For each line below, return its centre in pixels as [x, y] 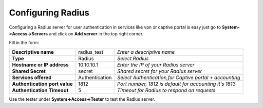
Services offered [32, 77]
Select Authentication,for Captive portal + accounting [179, 77]
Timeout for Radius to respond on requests [166, 90]
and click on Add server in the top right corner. [96, 33]
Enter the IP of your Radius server [156, 64]
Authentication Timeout [40, 90]
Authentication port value [42, 84]
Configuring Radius [49, 13]
